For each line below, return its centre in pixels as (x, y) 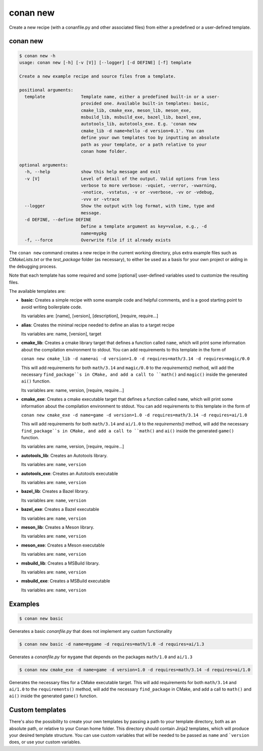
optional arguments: (44, 165)
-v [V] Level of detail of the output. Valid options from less (122, 179)
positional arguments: (46, 90)
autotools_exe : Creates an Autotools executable (70, 473)
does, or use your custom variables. (45, 742)
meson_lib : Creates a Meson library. (58, 527)
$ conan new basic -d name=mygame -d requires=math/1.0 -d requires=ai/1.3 (112, 644)
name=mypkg (94, 233)
